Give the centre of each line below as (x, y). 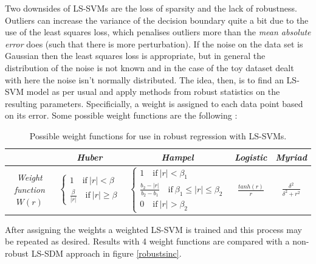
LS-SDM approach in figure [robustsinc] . (106, 253)
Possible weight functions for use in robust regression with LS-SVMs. (158, 135)
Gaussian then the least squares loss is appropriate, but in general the (135, 56)
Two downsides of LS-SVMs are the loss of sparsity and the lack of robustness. (151, 8)
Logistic (251, 157)
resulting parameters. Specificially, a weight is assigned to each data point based (154, 103)
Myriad (291, 157)
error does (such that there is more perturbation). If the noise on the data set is (154, 43)
